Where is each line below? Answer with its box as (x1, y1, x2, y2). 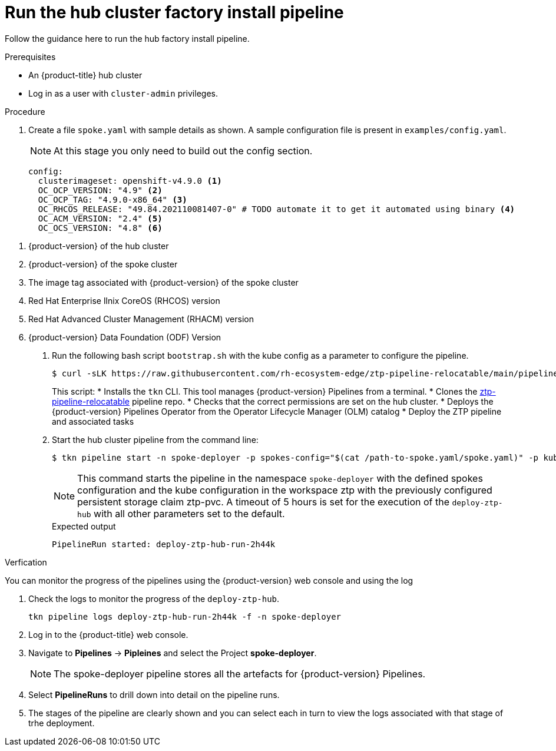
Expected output (52, 521, 116, 531)
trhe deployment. (28, 717, 95, 728)
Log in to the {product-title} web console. (28, 629, 188, 640)
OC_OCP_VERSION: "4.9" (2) (38, 185, 163, 195)
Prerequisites (5, 51, 56, 62)
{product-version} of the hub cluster (28, 240, 169, 251)
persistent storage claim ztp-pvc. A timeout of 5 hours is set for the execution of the (77, 495, 450, 508)
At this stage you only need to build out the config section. (54, 144, 313, 157)
